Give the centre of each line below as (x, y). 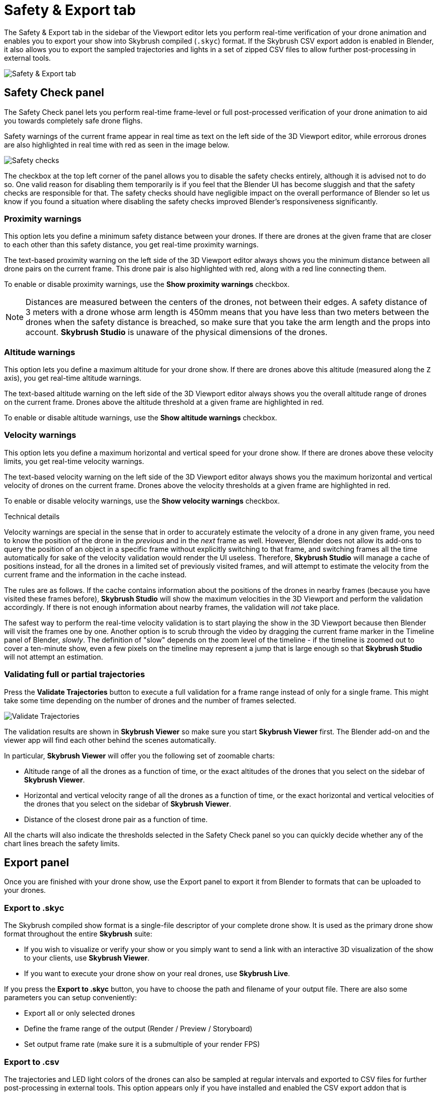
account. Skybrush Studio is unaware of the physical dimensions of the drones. (177, 332)
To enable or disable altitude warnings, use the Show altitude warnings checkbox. (141, 418)
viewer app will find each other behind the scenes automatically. (110, 740)
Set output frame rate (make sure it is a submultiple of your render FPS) (142, 1044)
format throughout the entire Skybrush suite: (78, 934)
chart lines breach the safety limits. (62, 843)
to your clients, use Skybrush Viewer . (87, 958)
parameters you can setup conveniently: (70, 998)
